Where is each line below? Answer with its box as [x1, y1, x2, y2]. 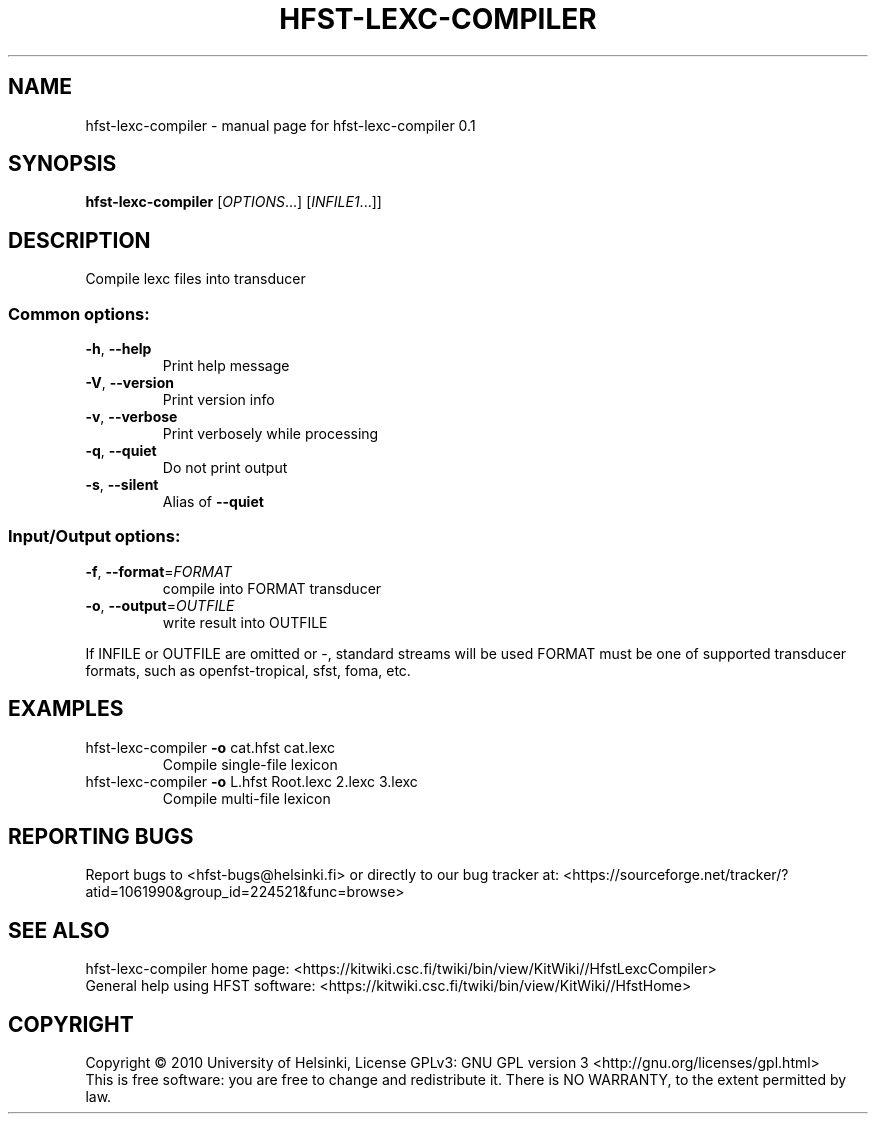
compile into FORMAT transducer [162, 579, 382, 597]
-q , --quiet [85, 442, 157, 460]
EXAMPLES [8, 696, 124, 722]
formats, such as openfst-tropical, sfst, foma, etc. [85, 661, 411, 679]
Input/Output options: [8, 526, 181, 547]
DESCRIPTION [8, 227, 151, 253]
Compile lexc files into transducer [85, 270, 306, 288]
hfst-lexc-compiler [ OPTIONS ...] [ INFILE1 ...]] [85, 193, 382, 211]
